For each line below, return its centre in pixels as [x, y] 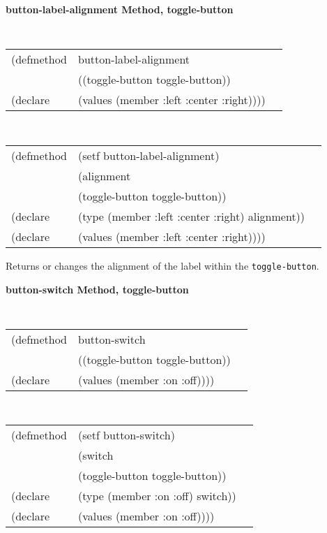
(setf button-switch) [127, 435]
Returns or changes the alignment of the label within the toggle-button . [162, 265]
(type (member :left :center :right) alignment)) [192, 216]
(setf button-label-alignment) [149, 155]
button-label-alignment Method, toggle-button [120, 9]
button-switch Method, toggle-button [97, 289]
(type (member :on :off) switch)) [157, 496]
